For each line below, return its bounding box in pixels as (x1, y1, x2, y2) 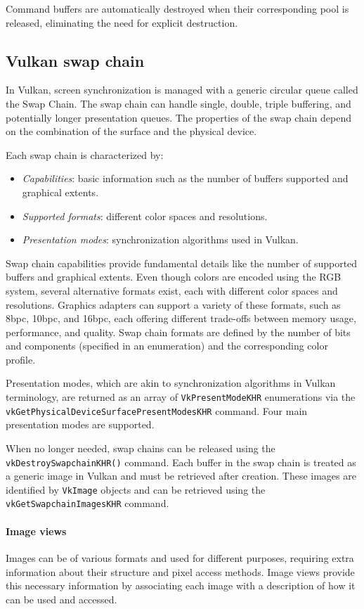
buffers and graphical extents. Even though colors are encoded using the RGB (6, 269, 342, 284)
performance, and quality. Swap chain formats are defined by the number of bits (6, 324, 351, 339)
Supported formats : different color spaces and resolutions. (22, 208, 268, 223)
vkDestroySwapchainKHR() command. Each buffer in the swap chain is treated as (6, 454, 356, 469)
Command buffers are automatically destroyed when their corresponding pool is (6, 1, 349, 15)
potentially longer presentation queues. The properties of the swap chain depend (6, 110, 352, 124)
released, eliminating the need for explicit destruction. (6, 15, 238, 30)
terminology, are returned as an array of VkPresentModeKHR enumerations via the (6, 390, 356, 404)
